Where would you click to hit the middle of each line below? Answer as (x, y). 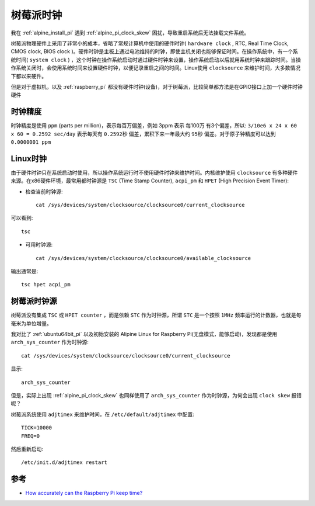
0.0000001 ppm (31, 142)
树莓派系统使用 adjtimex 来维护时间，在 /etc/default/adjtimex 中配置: (103, 414)
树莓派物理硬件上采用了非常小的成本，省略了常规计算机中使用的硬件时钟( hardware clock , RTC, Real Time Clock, (150, 43)
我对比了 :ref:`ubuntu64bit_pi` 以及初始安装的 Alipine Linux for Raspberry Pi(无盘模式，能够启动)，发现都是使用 (144, 334)
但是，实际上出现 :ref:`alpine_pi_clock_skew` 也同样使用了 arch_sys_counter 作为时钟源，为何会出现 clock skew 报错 (156, 396)
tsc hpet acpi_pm (46, 285)
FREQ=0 (31, 436)
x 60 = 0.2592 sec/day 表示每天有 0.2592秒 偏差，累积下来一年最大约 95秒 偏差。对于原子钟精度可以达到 (143, 134)
